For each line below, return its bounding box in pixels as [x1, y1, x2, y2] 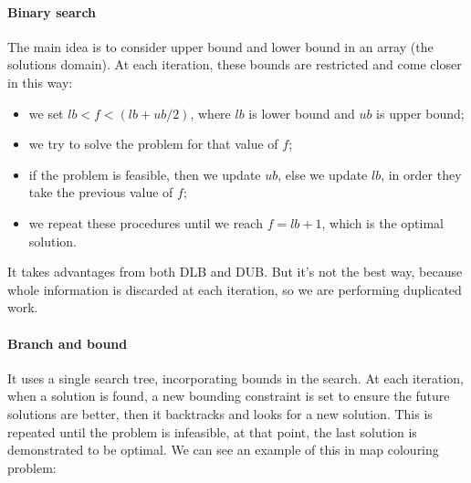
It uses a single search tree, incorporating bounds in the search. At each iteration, [7, 368, 465, 387]
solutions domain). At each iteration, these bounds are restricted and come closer [7, 55, 462, 74]
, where [190, 103, 231, 122]
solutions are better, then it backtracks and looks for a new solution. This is [7, 404, 433, 423]
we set [28, 103, 64, 122]
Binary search [7, 2, 97, 21]
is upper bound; [376, 103, 465, 122]
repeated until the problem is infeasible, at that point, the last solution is [7, 422, 417, 441]
